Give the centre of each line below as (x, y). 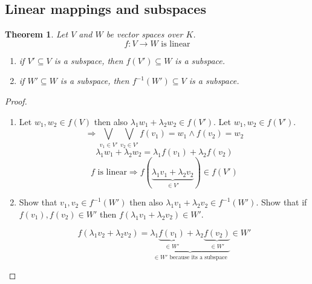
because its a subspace (198, 257)
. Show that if (281, 202)
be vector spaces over (145, 34)
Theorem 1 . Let (37, 34)
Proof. (16, 101)
